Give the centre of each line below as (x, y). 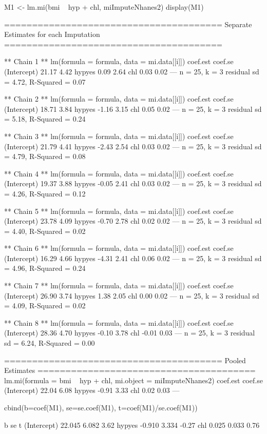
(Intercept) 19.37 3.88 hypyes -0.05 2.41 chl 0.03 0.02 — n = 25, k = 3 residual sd (133, 183)
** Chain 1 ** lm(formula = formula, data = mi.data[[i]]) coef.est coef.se (119, 61)
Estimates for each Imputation (52, 34)
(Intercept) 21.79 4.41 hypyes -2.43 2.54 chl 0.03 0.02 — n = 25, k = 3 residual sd (133, 146)
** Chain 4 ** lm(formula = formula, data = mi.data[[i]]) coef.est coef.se (119, 173)
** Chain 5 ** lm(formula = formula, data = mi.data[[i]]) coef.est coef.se (119, 211)
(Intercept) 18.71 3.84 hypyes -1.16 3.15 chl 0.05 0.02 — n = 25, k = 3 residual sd (133, 108)
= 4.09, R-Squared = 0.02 (45, 305)
